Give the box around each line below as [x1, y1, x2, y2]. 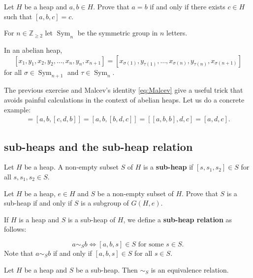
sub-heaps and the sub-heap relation [4, 139, 193, 154]
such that [4, 11, 32, 21]
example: [4, 104, 31, 114]
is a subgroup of [81, 198, 129, 208]
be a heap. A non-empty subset [24, 162, 119, 172]
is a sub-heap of [67, 214, 116, 224]
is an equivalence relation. [151, 264, 229, 275]
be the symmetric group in [77, 28, 158, 38]
